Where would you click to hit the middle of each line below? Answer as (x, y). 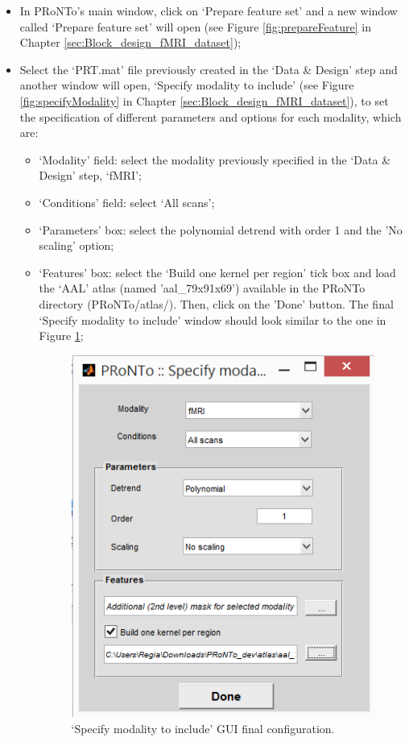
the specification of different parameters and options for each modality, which (211, 116)
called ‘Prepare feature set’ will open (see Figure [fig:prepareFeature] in (196, 26)
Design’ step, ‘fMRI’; (90, 175)
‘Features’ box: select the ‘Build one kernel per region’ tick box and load (217, 272)
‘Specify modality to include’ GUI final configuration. (203, 728)
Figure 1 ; (61, 336)
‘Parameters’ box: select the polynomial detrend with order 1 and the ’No (221, 229)
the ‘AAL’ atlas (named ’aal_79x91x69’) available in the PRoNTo (202, 288)
